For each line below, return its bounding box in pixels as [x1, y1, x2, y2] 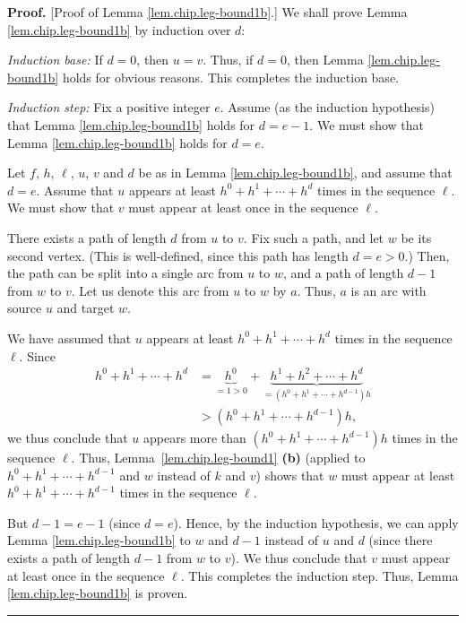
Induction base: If [7, 50, 103, 69]
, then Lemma [286, 50, 364, 69]
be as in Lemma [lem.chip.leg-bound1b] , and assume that [138, 163, 453, 182]
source [7, 299, 42, 317]
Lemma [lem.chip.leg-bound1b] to [7, 531, 191, 549]
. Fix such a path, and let [243, 228, 384, 247]
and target [56, 299, 115, 317]
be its [401, 228, 432, 247]
